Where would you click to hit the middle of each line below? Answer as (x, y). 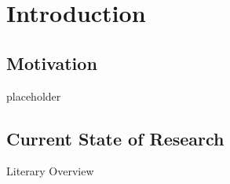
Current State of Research (115, 138)
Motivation (52, 63)
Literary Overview (50, 171)
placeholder (34, 96)
